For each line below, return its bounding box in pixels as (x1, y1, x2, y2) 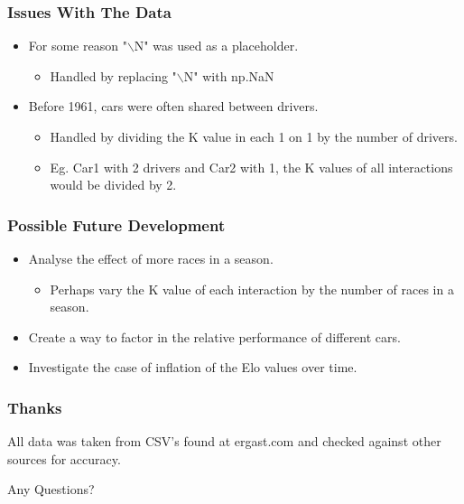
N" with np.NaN (183, 66, 274, 85)
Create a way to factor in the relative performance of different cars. (28, 327, 401, 346)
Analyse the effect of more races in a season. (28, 249, 274, 267)
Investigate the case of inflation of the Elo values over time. (28, 358, 357, 377)
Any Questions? (7, 480, 95, 499)
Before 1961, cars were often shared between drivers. (28, 97, 319, 116)
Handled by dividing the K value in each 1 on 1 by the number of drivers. (50, 127, 458, 145)
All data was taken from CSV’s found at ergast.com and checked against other (7, 432, 441, 451)
